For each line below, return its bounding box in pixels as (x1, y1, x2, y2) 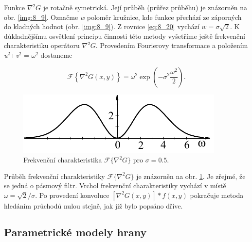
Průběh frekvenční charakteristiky (4, 171, 105, 181)
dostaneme (40, 49, 72, 60)
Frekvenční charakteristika (23, 155, 102, 165)
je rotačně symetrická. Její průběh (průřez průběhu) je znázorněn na (43, 2, 248, 12)
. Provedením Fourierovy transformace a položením (95, 40, 248, 50)
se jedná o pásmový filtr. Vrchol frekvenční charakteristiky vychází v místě (4, 180, 226, 191)
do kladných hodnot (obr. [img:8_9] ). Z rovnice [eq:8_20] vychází (4, 21, 199, 32)
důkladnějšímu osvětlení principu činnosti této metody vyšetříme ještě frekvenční (4, 31, 245, 41)
